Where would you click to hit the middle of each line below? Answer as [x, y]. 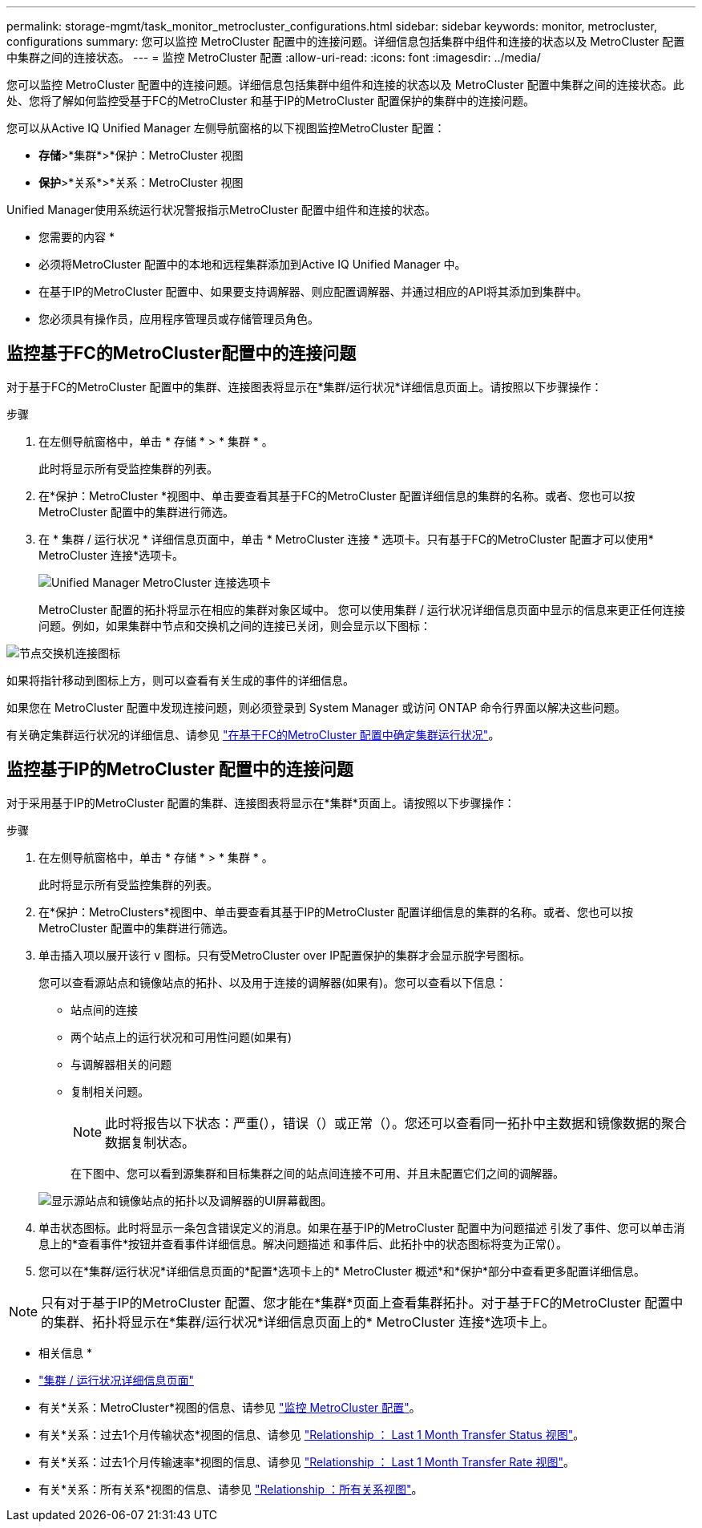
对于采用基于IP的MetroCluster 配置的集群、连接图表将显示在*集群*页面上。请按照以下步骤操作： [261, 802]
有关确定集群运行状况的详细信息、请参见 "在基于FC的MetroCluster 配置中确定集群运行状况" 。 [253, 734]
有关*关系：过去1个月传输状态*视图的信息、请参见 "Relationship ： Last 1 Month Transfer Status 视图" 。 [312, 1434]
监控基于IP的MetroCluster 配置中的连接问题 [180, 770]
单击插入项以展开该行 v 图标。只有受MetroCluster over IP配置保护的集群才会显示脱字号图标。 [285, 955]
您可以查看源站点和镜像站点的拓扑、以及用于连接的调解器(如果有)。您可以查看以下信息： [273, 982]
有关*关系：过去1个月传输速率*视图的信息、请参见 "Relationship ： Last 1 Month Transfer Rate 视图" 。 [307, 1461]
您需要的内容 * [77, 237]
